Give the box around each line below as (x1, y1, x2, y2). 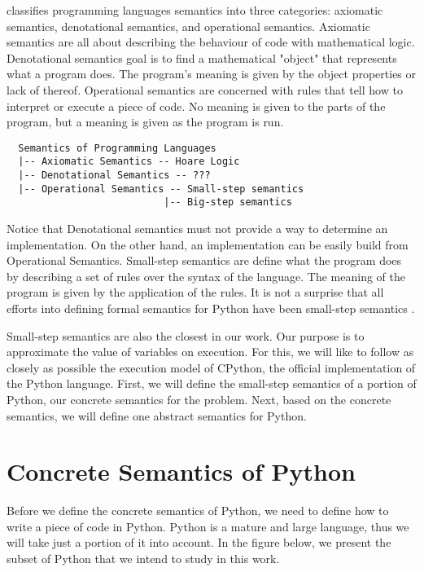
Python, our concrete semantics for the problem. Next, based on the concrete (7, 390, 391, 407)
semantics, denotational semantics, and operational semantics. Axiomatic (7, 17, 370, 34)
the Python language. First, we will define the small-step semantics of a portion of (7, 375, 417, 392)
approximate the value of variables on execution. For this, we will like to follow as (7, 343, 414, 360)
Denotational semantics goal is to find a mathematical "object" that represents (7, 49, 397, 66)
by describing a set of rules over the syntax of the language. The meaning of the (7, 267, 406, 284)
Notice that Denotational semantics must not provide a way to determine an (7, 220, 388, 237)
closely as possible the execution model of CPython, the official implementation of (7, 359, 416, 376)
